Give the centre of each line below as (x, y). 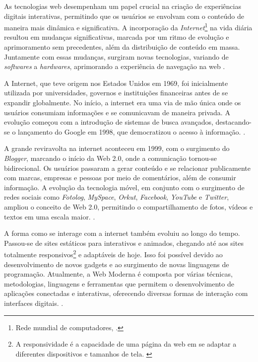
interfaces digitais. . (34, 303)
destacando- (233, 122)
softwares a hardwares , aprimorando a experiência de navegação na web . (115, 66)
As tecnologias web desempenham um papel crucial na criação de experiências (123, 6)
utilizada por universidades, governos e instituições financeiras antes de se (116, 93)
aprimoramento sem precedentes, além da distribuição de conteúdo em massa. (122, 47)
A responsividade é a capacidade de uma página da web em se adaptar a (126, 344)
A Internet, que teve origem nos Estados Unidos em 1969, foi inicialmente (116, 83)
